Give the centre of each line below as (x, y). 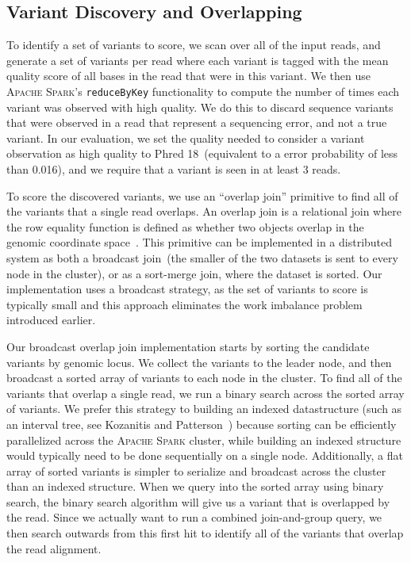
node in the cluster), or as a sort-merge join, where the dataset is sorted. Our (194, 273)
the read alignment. (54, 548)
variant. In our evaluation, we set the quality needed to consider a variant (186, 138)
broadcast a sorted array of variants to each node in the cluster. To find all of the (204, 378)
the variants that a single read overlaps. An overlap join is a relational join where (204, 211)
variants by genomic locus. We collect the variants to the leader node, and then (199, 362)
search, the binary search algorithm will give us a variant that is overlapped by (198, 501)
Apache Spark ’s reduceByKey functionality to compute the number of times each (203, 91)
